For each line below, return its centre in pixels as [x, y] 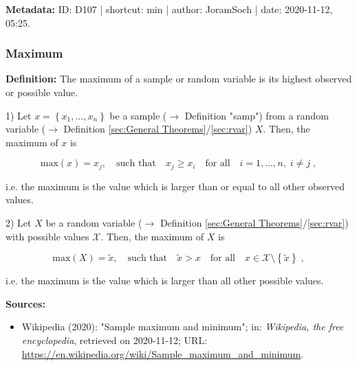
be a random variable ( [94, 223]
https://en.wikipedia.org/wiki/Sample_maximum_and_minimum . [163, 353]
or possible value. [42, 92]
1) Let [19, 115]
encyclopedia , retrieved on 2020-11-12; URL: [115, 340]
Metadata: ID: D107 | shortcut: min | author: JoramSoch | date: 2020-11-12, [169, 9]
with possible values [47, 236]
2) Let [19, 223]
